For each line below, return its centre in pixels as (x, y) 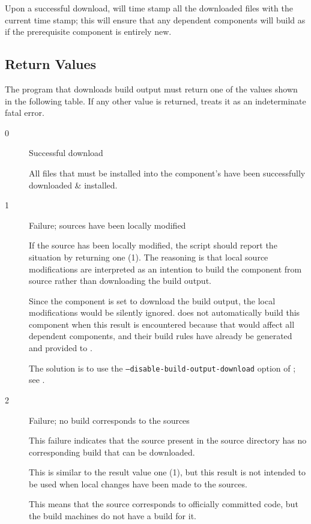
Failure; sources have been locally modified (107, 225)
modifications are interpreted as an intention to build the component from (165, 269)
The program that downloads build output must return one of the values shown (151, 89)
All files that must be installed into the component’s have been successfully (167, 173)
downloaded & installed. (73, 185)
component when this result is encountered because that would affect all (162, 324)
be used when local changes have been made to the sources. (138, 483)
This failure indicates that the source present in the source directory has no (168, 440)
